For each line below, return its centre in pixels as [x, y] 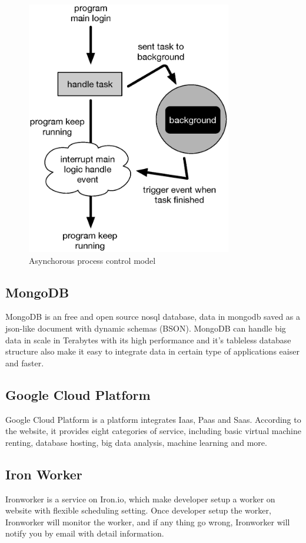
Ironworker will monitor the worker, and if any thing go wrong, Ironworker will [148, 522]
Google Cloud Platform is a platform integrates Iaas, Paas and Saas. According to [153, 419]
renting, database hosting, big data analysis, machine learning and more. [136, 442]
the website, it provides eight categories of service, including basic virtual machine [153, 431]
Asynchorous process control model [92, 260]
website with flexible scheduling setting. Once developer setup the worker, [138, 510]
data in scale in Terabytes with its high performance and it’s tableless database [148, 340]
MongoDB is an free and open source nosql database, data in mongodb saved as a [153, 317]
